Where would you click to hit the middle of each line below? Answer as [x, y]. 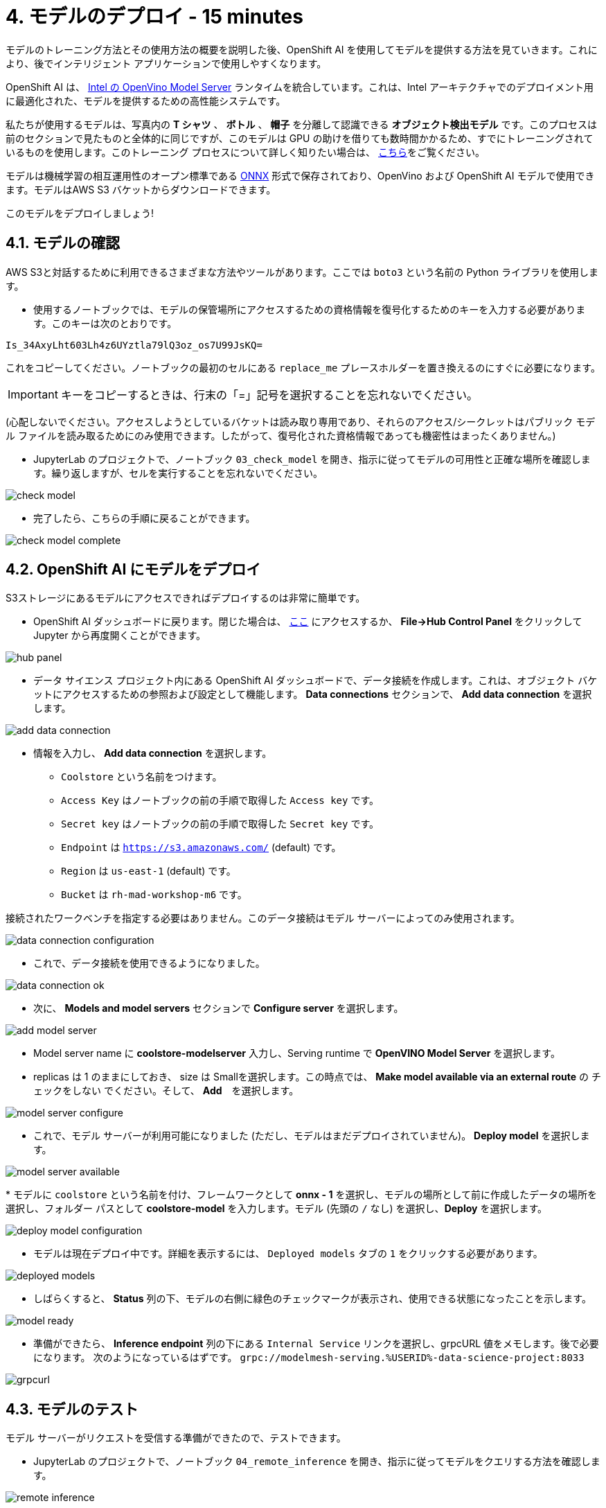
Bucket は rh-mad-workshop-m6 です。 [154, 895]
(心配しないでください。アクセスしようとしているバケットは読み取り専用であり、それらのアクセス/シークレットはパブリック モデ [301, 421]
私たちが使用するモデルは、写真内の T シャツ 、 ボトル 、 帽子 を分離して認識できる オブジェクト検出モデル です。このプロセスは [302, 124]
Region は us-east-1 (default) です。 [149, 871]
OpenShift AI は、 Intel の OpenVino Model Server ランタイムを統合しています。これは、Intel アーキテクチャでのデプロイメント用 [300, 87]
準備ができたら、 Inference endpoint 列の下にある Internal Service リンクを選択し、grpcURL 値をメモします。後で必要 [316, 1344]
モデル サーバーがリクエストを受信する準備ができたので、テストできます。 [176, 1438]
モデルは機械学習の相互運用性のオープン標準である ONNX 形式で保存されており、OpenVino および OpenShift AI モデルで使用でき [300, 175]
